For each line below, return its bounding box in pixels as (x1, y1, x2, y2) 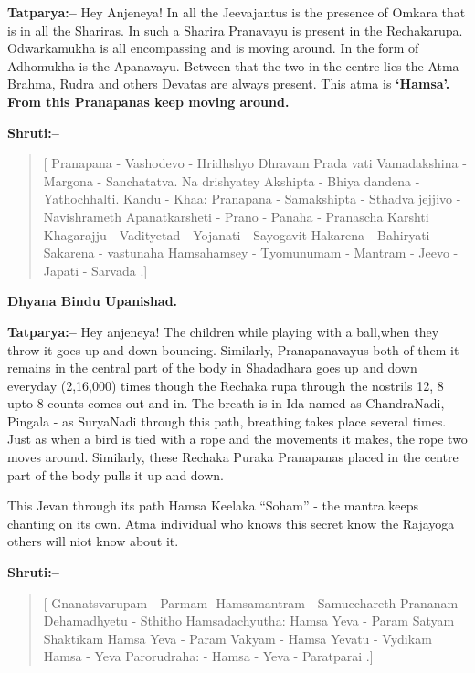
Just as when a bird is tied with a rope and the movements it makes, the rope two (7, 429, 468, 448)
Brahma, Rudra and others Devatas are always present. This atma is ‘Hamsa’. (7, 74, 450, 93)
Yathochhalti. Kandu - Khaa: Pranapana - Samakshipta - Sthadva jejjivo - (43, 189, 461, 208)
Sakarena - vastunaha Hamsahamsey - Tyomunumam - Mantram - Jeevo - (43, 243, 459, 262)
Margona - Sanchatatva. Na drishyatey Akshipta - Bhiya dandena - (43, 171, 420, 190)
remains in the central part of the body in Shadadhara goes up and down (7, 358, 417, 377)
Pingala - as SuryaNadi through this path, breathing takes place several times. (7, 411, 447, 430)
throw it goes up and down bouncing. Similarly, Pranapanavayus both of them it (7, 340, 459, 359)
